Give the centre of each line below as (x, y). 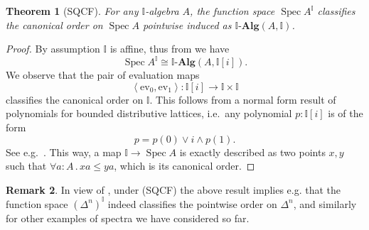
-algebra (162, 11)
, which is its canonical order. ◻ (184, 166)
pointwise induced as (187, 24)
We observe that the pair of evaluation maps (103, 75)
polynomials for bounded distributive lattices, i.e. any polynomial (149, 113)
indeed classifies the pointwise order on (192, 203)
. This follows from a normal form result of (243, 99)
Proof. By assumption (53, 49)
